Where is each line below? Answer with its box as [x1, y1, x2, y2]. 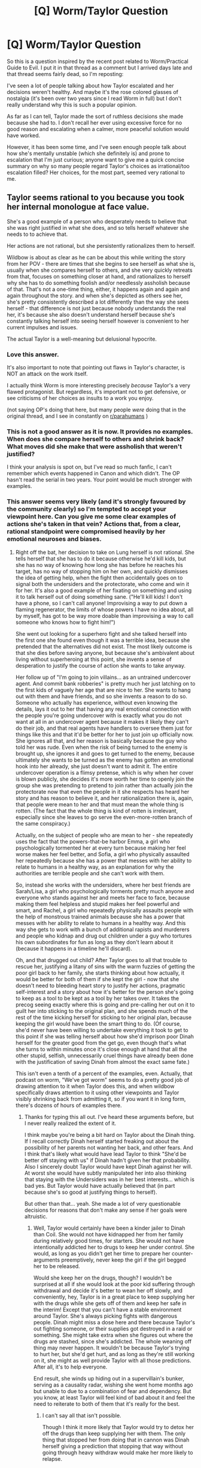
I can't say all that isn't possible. [42, 1412, 121, 1419]
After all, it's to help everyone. [33, 1363, 108, 1370]
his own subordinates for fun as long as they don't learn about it [15, 938, 173, 945]
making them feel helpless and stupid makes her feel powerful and [15, 900, 180, 908]
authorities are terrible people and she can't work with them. [15, 869, 165, 876]
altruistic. [24, 1212, 47, 1220]
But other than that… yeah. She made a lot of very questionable [24, 1200, 181, 1207]
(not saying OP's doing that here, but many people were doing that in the [7, 406, 186, 414]
